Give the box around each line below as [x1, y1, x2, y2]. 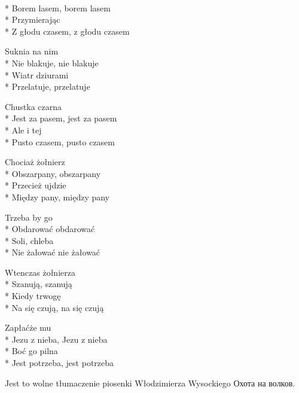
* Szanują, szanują [5, 278, 72, 290]
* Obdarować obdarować [5, 223, 95, 235]
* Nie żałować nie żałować [5, 246, 100, 258]
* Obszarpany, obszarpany [5, 167, 101, 179]
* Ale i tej [5, 123, 42, 136]
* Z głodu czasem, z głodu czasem [5, 25, 130, 37]
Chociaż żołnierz [5, 156, 65, 168]
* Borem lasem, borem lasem [5, 1, 111, 14]
